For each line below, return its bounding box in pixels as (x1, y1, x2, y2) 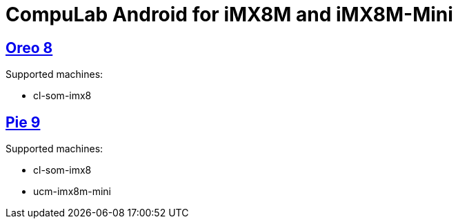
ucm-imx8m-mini (33, 185, 111, 198)
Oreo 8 (6, 39, 53, 57)
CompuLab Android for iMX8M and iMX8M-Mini (6, 3, 453, 26)
